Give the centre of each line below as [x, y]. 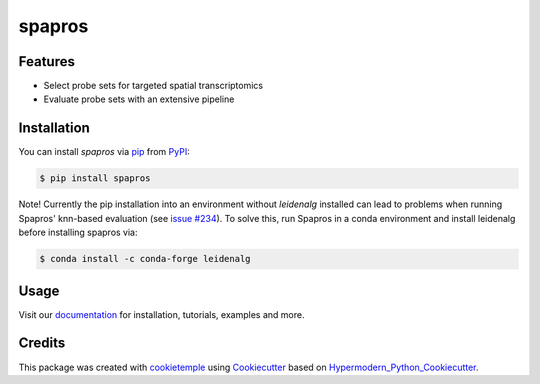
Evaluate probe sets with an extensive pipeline [139, 99]
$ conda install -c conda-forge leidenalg [145, 259]
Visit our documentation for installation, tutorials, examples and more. [161, 314]
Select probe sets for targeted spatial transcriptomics [153, 86]
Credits [42, 343]
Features [46, 61]
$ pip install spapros [95, 178]
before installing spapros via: [78, 232]
